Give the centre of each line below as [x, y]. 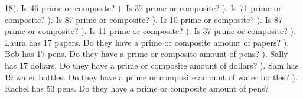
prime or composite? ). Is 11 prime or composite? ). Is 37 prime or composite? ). [150, 31]
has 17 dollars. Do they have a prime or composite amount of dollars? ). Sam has [152, 65]
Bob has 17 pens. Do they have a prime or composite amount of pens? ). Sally [146, 54]
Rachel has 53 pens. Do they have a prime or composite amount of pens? [137, 88]
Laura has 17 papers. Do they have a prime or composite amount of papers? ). [147, 42]
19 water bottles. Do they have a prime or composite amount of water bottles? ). [151, 77]
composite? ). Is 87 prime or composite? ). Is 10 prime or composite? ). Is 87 [144, 19]
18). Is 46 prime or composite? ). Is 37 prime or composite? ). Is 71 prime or [143, 8]
